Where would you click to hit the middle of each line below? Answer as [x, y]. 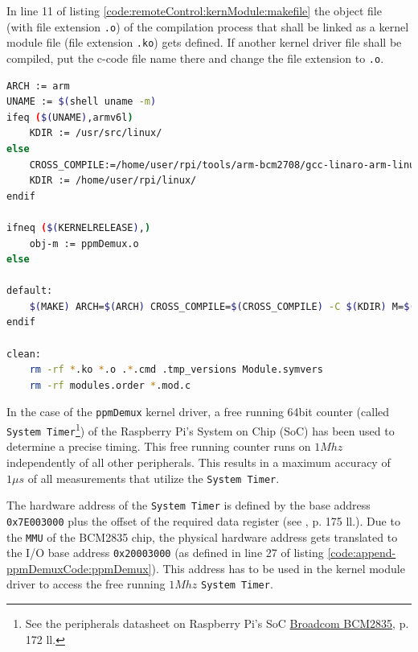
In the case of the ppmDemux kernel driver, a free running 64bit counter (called [198, 412]
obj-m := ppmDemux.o [84, 243]
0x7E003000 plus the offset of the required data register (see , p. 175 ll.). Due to [203, 520]
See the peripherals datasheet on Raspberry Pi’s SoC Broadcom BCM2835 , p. [217, 623]
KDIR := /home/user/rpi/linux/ [113, 181]
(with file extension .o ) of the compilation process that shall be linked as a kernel [208, 26]
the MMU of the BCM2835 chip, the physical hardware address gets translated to [202, 536]
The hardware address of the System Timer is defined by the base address [189, 505]
